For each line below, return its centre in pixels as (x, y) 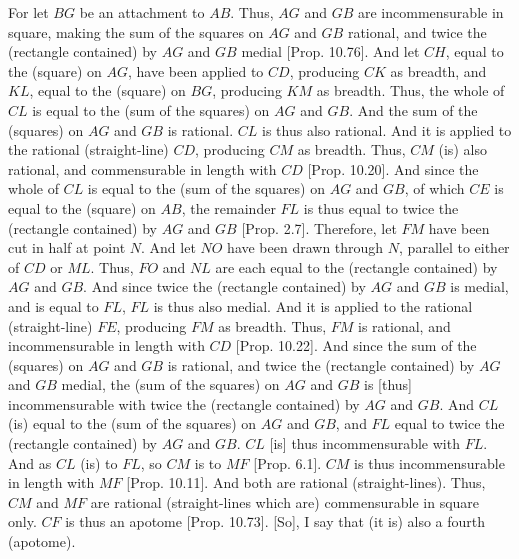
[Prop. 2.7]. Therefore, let (319, 227)
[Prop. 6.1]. (287, 462)
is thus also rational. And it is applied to (387, 129)
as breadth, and (438, 70)
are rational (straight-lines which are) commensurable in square (285, 501)
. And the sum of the (413, 109)
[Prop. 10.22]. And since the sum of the (356, 345)
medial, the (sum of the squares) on (170, 384)
